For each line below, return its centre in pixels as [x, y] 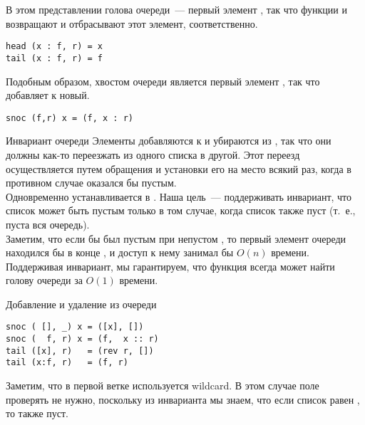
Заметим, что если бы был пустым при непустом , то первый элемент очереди [176, 238]
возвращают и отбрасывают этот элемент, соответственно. [132, 23]
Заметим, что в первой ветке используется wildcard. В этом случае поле [163, 385]
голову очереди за [44, 280]
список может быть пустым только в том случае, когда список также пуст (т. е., [181, 210]
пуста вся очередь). [48, 224]
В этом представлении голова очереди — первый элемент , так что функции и [177, 9]
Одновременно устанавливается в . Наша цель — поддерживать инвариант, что [179, 196]
